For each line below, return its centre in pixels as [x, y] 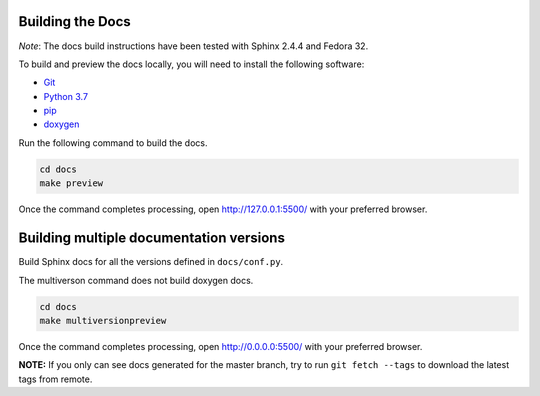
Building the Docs [75, 21]
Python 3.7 [66, 96]
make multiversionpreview [103, 320]
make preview [71, 183]
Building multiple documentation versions [151, 238]
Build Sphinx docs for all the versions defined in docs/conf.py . [151, 262]
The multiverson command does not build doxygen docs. [136, 280]
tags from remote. [55, 379]
